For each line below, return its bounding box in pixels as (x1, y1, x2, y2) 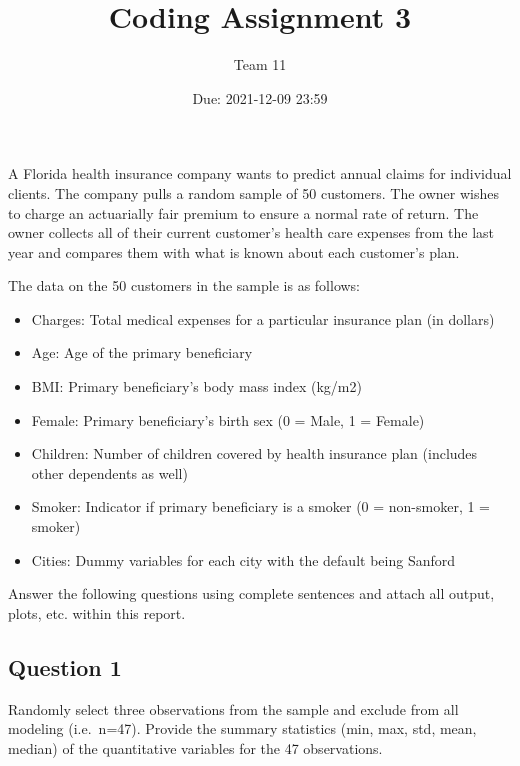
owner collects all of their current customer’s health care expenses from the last (8, 222, 495, 243)
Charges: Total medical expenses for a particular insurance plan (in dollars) (31, 308, 495, 329)
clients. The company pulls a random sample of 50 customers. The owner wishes (8, 182, 499, 203)
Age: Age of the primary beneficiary (31, 342, 253, 363)
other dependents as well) (31, 462, 188, 483)
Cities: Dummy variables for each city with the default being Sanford (31, 549, 456, 570)
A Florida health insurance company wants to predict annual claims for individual (8, 163, 512, 184)
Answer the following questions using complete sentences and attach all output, (8, 583, 495, 604)
